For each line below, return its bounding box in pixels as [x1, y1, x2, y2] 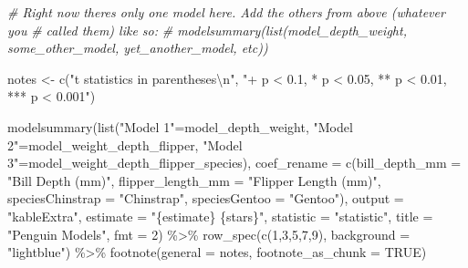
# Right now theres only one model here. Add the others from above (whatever [7, 3, 445, 21]
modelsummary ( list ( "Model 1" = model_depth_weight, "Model [7, 117, 353, 136]
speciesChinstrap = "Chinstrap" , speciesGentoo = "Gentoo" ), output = [7, 189, 404, 208]
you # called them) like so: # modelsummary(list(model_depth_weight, [7, 20, 407, 39]
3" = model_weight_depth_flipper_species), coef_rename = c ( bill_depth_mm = [7, 153, 462, 172]
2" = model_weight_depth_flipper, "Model [7, 135, 243, 154]
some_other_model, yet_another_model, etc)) [7, 38, 268, 57]
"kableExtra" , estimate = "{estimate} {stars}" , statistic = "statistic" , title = [7, 206, 433, 225]
